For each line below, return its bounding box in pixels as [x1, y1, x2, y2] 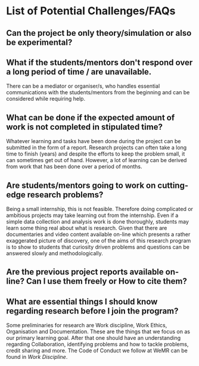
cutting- [157, 180, 189, 190]
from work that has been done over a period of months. [6, 163, 142, 170]
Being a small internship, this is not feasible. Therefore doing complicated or [6, 206, 194, 213]
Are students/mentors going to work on [6, 180, 156, 190]
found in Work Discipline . [6, 353, 68, 361]
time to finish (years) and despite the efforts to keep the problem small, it [6, 150, 185, 157]
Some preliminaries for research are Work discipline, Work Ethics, [6, 322, 167, 329]
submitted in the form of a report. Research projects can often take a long [6, 144, 187, 151]
